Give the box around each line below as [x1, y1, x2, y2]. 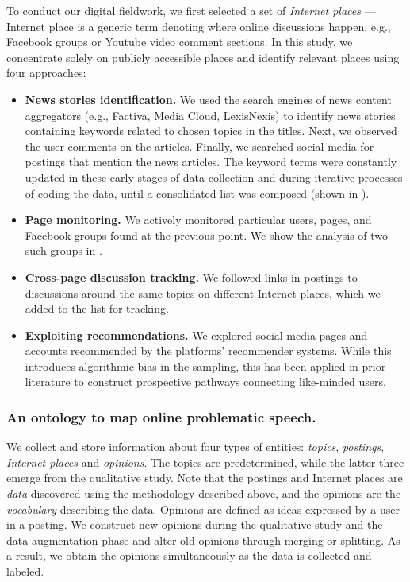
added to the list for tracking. [25, 300, 169, 317]
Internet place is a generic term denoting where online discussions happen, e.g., [6, 17, 391, 34]
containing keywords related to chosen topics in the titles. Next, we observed [25, 122, 397, 139]
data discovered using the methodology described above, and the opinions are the [6, 485, 401, 502]
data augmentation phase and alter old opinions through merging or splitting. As [6, 531, 400, 548]
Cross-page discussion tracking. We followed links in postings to [25, 268, 358, 285]
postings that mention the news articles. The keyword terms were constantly [25, 153, 397, 170]
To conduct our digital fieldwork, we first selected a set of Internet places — [6, 2, 376, 18]
